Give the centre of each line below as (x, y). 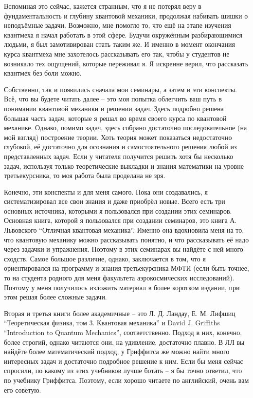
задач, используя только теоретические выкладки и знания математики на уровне (124, 166)
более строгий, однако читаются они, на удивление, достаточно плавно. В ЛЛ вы (124, 342)
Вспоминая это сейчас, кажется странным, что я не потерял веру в (103, 6)
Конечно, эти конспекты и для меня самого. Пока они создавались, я (106, 191)
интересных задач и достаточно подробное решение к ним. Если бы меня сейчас (124, 361)
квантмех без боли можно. (43, 73)
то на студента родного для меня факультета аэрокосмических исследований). (119, 278)
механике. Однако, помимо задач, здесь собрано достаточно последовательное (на (126, 128)
